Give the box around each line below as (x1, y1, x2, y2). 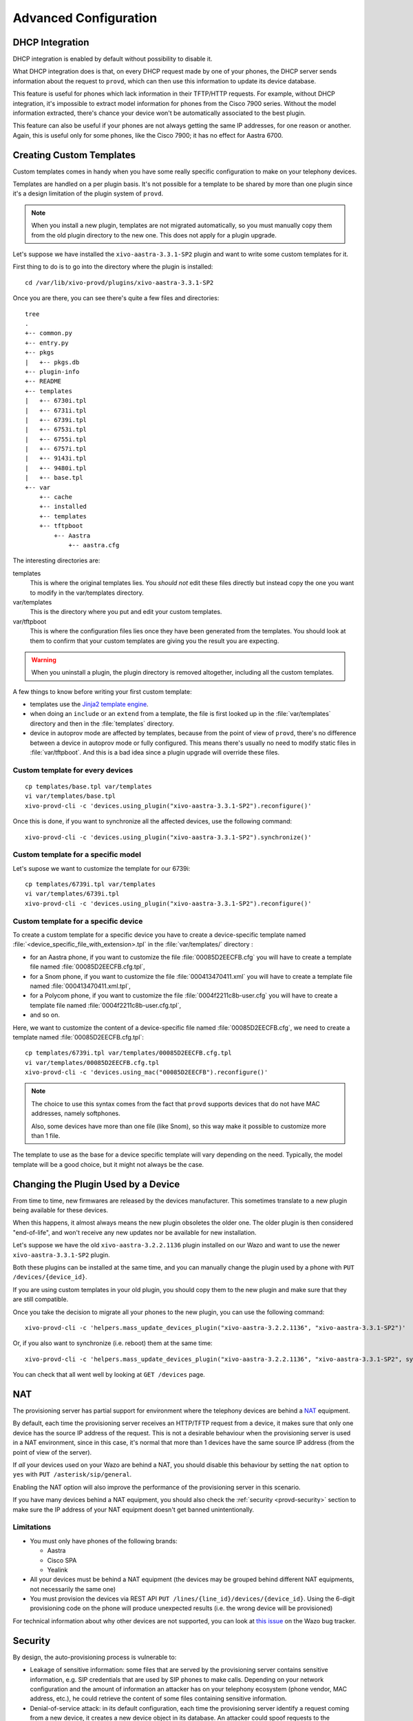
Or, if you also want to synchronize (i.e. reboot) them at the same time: (12, 1339, 213, 1347)
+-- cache (39, 493, 72, 501)
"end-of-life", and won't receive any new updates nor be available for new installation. (12, 1228, 257, 1236)
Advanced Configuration (12, 10, 158, 25)
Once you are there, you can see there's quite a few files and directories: (12, 294, 220, 302)
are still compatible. (12, 1295, 69, 1304)
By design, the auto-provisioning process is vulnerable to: (12, 1653, 177, 1661)
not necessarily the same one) (30, 1585, 116, 1593)
